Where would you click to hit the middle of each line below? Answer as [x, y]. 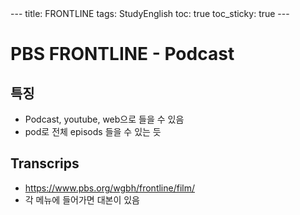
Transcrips [45, 163]
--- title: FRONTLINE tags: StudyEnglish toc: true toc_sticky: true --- [150, 13]
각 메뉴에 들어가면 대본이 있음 [82, 199]
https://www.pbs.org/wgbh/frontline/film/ [110, 188]
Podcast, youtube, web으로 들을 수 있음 [104, 119]
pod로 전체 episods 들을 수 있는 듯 [93, 131]
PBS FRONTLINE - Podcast [122, 54]
